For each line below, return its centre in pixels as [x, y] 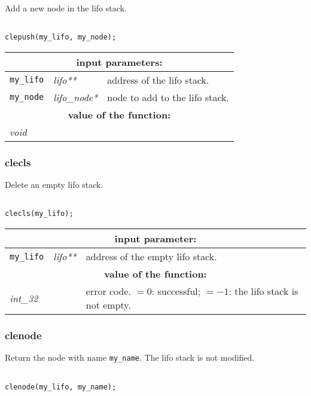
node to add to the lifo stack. [168, 97]
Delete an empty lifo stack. [54, 185]
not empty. [108, 305]
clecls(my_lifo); [39, 214]
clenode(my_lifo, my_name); [61, 387]
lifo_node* [76, 97]
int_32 [24, 298]
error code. [108, 291]
